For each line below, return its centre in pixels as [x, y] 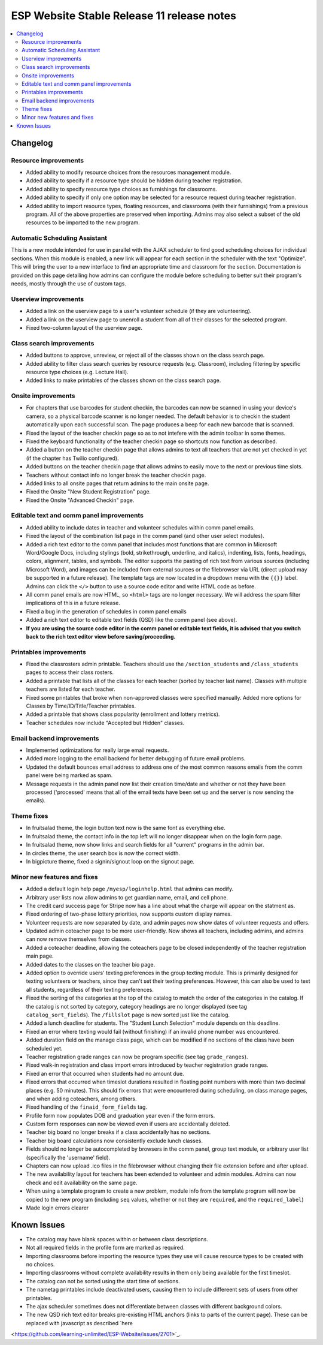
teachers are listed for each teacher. [71, 689]
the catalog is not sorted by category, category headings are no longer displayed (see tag [137, 1006]
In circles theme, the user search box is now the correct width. [103, 853]
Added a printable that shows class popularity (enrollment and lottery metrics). [123, 714]
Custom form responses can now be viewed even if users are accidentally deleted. [128, 1124]
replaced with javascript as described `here [79, 1323]
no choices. [40, 1265]
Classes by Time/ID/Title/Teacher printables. [81, 706]
